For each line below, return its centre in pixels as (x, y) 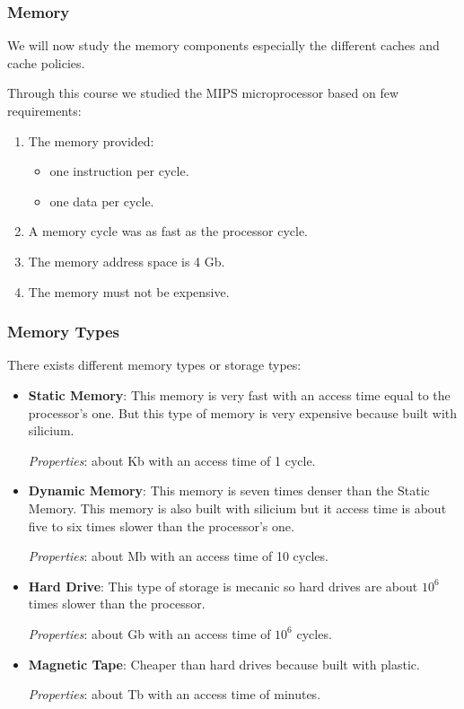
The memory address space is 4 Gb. (127, 261)
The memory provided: (91, 140)
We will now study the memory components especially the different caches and (223, 45)
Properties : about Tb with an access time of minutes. (175, 694)
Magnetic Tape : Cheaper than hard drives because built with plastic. (224, 664)
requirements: (44, 110)
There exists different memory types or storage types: (154, 365)
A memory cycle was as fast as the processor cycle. (168, 231)
